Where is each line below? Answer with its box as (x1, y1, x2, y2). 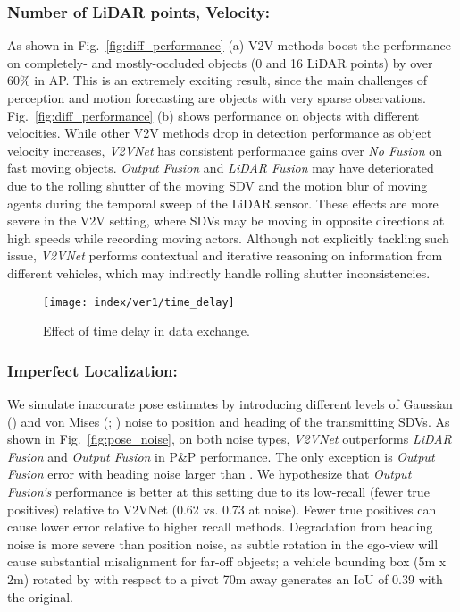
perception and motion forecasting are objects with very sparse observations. (7, 89, 426, 106)
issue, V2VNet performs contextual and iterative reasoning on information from (7, 246, 443, 265)
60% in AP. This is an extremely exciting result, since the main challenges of (7, 71, 428, 89)
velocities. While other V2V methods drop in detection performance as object (7, 123, 432, 142)
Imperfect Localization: (7, 359, 178, 381)
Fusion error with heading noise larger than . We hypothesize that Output (7, 464, 412, 483)
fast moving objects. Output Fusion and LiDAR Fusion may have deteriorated (7, 158, 434, 177)
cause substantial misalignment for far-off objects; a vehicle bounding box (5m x (7, 552, 447, 571)
